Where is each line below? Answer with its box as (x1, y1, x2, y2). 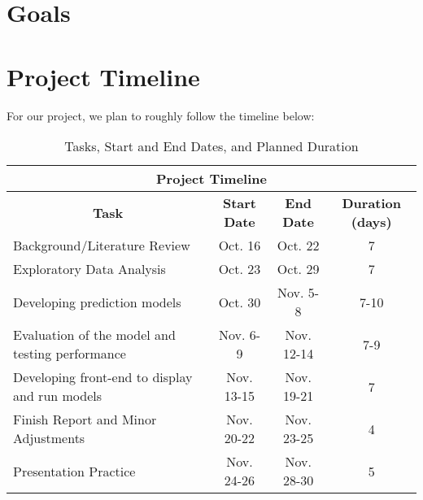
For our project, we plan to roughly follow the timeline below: (7, 107, 315, 124)
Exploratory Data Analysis (13, 259, 166, 279)
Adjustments (13, 428, 85, 448)
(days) (351, 212, 392, 232)
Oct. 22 (277, 236, 320, 255)
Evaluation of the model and (13, 325, 176, 345)
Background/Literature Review (13, 236, 190, 255)
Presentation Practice (13, 461, 136, 480)
